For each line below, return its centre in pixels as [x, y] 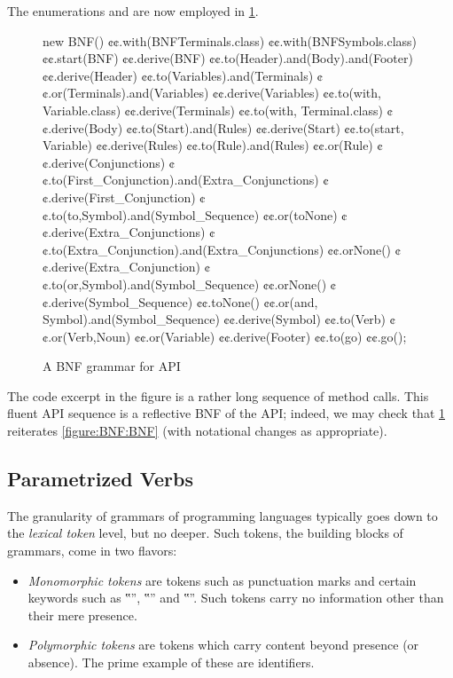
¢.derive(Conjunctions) [104, 162]
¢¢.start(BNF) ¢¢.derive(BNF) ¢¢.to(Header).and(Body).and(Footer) [228, 58]
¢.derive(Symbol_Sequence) [118, 301]
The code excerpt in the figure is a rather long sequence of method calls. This [218, 395]
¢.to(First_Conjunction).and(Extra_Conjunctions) [181, 180]
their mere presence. [82, 615]
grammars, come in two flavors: [92, 551]
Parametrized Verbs [100, 479]
